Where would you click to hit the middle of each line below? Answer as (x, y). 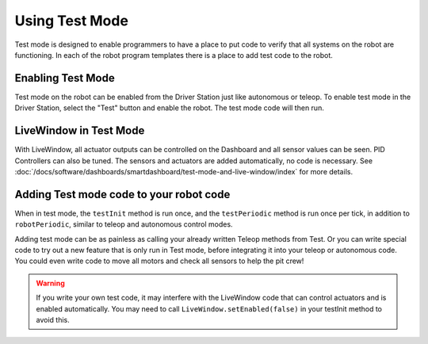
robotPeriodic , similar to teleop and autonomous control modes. (124, 224)
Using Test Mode (71, 21)
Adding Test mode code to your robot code (122, 194)
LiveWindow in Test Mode (80, 131)
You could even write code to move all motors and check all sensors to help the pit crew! (159, 261)
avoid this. (53, 319)
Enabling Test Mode (65, 78)
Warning (50, 283)
